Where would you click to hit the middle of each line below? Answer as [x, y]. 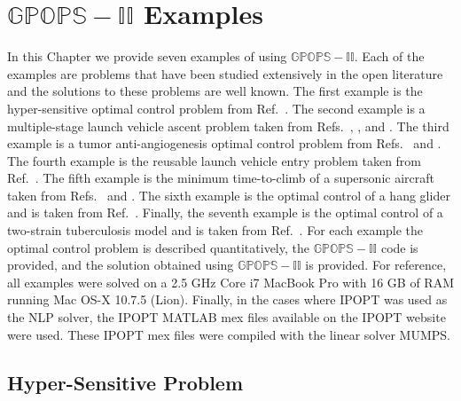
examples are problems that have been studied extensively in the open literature [225, 73]
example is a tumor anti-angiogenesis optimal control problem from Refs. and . [224, 143]
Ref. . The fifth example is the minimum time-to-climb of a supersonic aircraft [221, 178]
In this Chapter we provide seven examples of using [147, 56]
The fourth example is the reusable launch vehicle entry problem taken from [215, 160]
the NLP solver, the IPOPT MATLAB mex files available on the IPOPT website [227, 317]
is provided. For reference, [376, 265]
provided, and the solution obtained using [121, 265]
